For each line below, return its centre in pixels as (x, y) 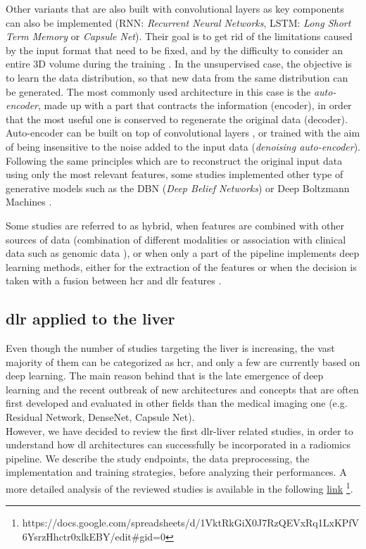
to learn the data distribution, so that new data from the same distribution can (177, 77)
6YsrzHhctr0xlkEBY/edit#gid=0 (94, 536)
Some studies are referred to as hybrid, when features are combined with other (175, 225)
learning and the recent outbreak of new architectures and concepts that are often (182, 389)
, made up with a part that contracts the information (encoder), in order (195, 105)
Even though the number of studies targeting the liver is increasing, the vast (170, 348)
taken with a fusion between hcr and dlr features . (114, 280)
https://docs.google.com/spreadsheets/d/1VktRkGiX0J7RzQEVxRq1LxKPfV (191, 523)
